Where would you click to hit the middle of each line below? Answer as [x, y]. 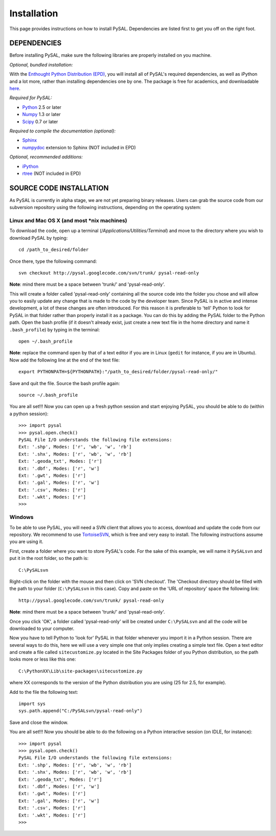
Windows [21, 517]
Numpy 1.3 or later [41, 115]
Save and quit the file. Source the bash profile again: [65, 383]
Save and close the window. [39, 722]
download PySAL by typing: [39, 238]
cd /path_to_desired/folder [54, 250]
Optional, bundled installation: [41, 64]
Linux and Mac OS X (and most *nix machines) [68, 220]
